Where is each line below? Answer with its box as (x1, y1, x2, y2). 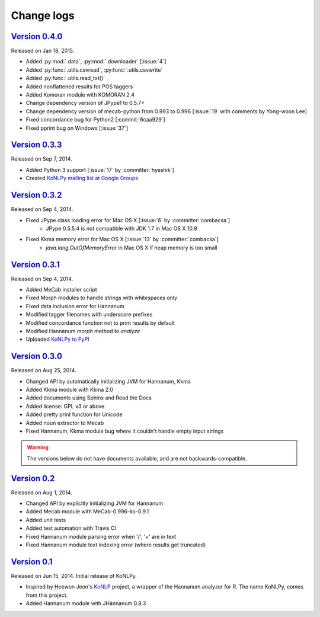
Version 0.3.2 (11, 190, 62, 200)
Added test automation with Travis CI (25, 525, 117, 532)
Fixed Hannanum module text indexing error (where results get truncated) (25, 541, 206, 548)
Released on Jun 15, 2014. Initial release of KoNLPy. (11, 572, 137, 579)
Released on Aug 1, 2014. (11, 489, 72, 496)
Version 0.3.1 (11, 260, 60, 270)
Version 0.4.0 (11, 31, 63, 41)
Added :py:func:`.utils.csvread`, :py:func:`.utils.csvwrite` (25, 66, 163, 73)
